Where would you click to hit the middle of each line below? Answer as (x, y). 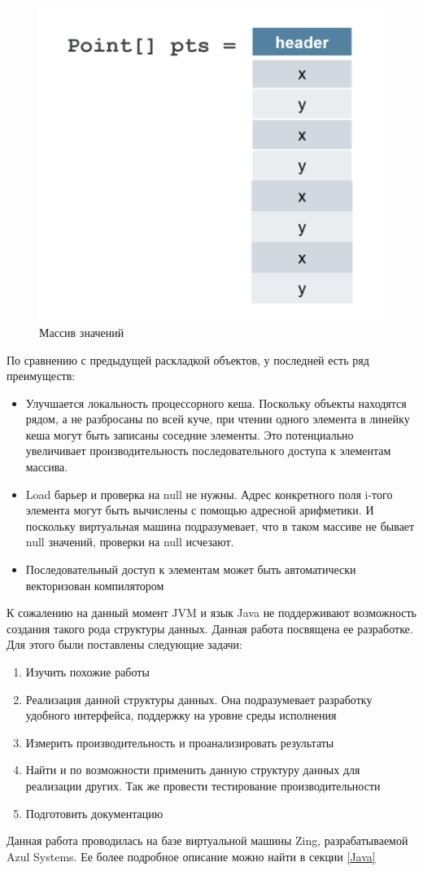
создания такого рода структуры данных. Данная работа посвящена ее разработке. (210, 628)
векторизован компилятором (95, 585)
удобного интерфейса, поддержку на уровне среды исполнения (181, 715)
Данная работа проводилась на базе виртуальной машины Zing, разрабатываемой (207, 840)
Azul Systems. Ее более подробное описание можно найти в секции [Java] (191, 856)
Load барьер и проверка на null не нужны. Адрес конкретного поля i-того (209, 494)
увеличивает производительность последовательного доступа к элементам (208, 451)
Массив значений (82, 332)
